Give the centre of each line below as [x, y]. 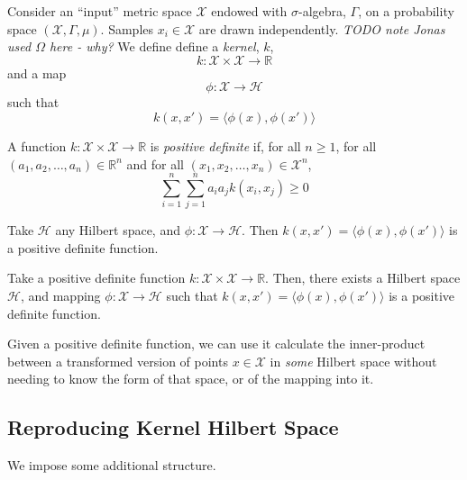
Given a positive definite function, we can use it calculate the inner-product [216, 344]
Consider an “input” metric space [100, 11]
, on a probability [406, 11]
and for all [155, 163]
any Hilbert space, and [118, 230]
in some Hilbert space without [353, 361]
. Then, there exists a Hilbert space [363, 278]
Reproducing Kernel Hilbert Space [173, 427]
